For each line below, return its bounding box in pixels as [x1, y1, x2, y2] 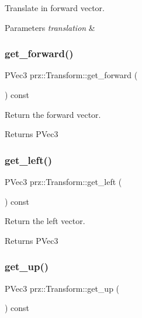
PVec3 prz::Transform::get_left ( [5, 176, 122, 187]
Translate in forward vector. [5, 2, 105, 13]
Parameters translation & [5, 21, 95, 33]
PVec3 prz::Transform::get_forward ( [5, 69, 138, 81]
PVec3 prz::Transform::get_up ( [5, 282, 120, 294]
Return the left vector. [5, 215, 85, 227]
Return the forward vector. [5, 108, 101, 120]
